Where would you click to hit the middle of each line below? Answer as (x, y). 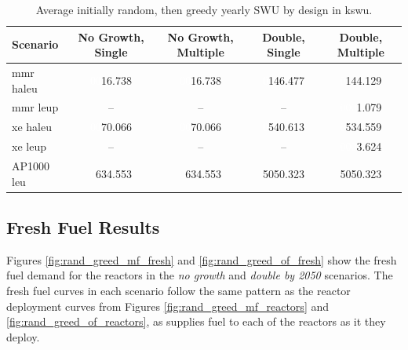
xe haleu (32, 127)
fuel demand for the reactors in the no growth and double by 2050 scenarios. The (200, 275)
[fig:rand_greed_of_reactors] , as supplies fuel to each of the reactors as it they (196, 321)
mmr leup (35, 107)
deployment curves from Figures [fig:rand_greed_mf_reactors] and (168, 306)
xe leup (29, 146)
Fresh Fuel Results (83, 227)
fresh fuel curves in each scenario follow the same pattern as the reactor (178, 291)
